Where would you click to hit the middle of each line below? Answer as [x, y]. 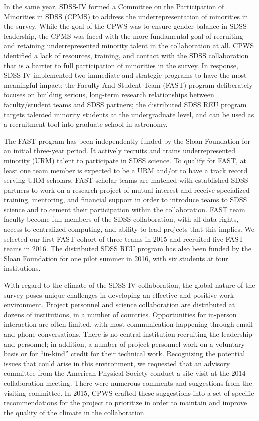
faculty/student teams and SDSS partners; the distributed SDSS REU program [125, 104]
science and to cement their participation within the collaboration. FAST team [125, 209]
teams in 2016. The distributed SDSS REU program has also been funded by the [128, 249]
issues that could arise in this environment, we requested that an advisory [117, 363]
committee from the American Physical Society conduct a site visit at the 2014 [125, 373]
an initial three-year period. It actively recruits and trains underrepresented [120, 151]
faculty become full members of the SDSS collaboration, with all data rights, [121, 219]
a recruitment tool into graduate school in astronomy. [86, 124]
